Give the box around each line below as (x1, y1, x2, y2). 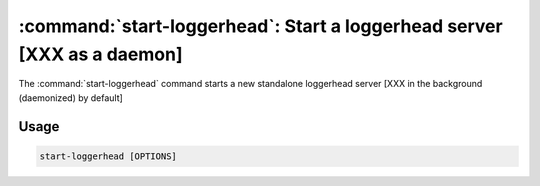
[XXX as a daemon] (18, 43, 183, 65)
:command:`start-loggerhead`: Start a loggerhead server (18, 15, 504, 37)
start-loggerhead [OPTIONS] (39, 150, 177, 162)
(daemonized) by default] (18, 91, 124, 104)
